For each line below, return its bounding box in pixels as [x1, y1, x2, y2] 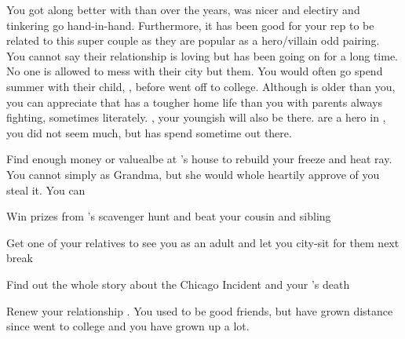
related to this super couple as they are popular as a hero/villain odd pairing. [6, 32, 380, 49]
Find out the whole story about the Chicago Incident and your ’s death [6, 275, 350, 292]
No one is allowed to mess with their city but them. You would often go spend [6, 63, 383, 79]
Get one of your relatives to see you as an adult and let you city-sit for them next [6, 234, 400, 250]
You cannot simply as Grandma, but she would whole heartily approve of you [6, 166, 380, 182]
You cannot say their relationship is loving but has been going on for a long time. [6, 47, 399, 64]
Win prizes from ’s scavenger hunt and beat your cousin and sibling [6, 208, 331, 224]
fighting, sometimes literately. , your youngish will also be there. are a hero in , [6, 109, 386, 126]
